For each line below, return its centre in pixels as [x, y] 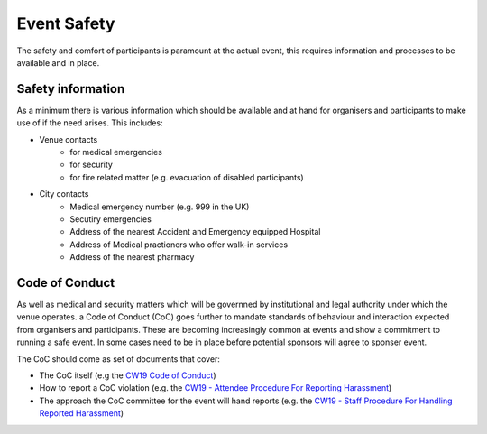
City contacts [64, 194]
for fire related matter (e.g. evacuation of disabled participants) [187, 177]
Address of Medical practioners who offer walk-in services [179, 245]
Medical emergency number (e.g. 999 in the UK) [160, 207]
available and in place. [58, 62]
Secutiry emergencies [111, 219]
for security [91, 165]
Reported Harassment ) [82, 413]
